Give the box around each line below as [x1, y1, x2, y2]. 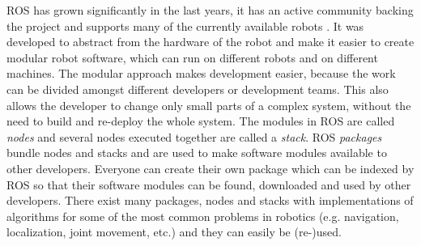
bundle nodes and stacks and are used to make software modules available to [6, 144, 387, 161]
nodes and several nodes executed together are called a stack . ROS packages [6, 128, 382, 145]
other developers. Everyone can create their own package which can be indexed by [6, 159, 415, 176]
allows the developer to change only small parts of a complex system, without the [6, 96, 411, 113]
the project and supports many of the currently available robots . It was [6, 17, 364, 34]
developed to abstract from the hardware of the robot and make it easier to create [6, 33, 415, 50]
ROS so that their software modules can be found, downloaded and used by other [6, 176, 411, 193]
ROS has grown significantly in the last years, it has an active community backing [6, 2, 414, 18]
